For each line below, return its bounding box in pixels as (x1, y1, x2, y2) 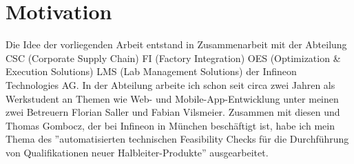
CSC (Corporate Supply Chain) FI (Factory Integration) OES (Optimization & (6, 50, 341, 65)
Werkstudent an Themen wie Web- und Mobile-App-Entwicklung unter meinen (6, 91, 339, 105)
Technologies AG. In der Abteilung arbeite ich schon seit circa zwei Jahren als (6, 77, 335, 92)
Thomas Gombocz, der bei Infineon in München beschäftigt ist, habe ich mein (6, 118, 335, 132)
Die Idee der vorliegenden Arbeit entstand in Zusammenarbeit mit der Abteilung (6, 37, 347, 52)
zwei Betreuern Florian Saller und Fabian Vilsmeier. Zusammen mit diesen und (6, 105, 340, 119)
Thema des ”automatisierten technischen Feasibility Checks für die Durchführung (6, 132, 349, 146)
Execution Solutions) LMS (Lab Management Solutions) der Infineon (6, 64, 297, 79)
